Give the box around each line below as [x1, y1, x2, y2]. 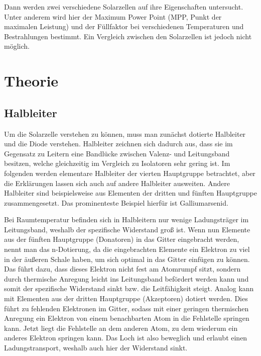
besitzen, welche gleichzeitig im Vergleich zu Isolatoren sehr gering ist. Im [4, 158, 230, 168]
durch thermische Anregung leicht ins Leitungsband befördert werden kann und [4, 273, 249, 284]
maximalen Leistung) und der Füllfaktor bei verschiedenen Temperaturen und [4, 21, 244, 32]
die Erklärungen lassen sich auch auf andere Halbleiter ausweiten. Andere [4, 177, 230, 188]
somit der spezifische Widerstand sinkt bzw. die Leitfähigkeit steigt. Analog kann [4, 283, 254, 294]
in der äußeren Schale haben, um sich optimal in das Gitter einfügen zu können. [4, 253, 250, 264]
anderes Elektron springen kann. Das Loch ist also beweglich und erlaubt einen [4, 332, 247, 343]
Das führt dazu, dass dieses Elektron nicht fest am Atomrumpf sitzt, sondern [4, 263, 241, 274]
